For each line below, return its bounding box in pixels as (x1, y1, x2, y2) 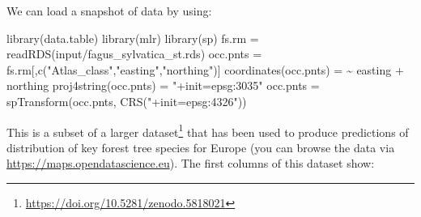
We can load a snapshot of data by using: (6, 2, 212, 19)
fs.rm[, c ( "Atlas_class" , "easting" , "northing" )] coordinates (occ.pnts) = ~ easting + (6, 61, 404, 78)
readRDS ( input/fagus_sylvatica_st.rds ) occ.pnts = (6, 45, 262, 62)
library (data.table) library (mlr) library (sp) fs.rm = (6, 29, 259, 46)
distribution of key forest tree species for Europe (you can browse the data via (6, 138, 395, 155)
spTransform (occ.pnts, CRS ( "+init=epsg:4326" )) (6, 92, 247, 109)
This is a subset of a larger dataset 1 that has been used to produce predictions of (6, 121, 409, 140)
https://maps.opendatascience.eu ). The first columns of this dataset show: (6, 155, 375, 172)
